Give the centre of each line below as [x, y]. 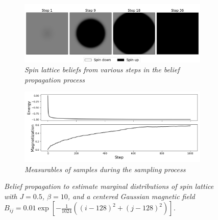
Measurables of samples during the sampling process [105, 169]
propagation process [55, 79]
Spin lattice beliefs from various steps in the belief [102, 70]
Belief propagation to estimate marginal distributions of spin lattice [109, 186]
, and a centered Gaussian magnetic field [131, 196]
